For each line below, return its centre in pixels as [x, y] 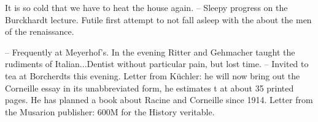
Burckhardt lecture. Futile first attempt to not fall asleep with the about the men [158, 19]
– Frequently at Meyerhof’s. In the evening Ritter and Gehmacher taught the [150, 52]
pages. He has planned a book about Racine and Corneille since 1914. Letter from [159, 100]
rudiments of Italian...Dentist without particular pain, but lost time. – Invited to [157, 64]
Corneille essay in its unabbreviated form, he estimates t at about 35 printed [149, 88]
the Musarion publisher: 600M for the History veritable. [110, 111]
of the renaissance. [40, 31]
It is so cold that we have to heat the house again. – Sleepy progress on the [146, 7]
